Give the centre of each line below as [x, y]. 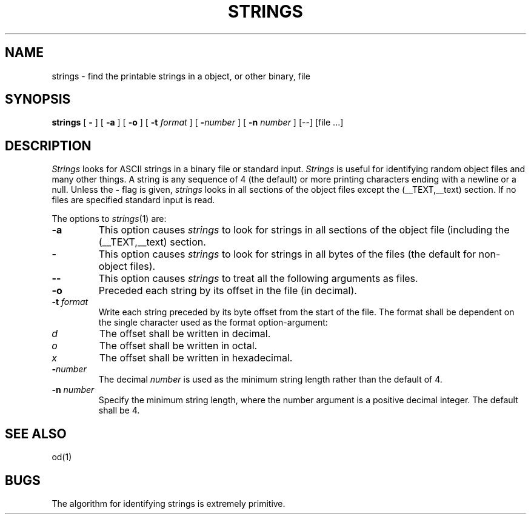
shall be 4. [119, 410]
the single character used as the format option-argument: [213, 323]
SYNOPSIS [38, 99]
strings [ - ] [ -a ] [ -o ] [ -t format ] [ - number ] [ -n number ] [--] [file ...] [198, 122]
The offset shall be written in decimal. [185, 334]
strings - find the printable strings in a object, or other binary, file [181, 76]
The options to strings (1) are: [109, 219]
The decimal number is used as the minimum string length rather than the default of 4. [270, 380]
